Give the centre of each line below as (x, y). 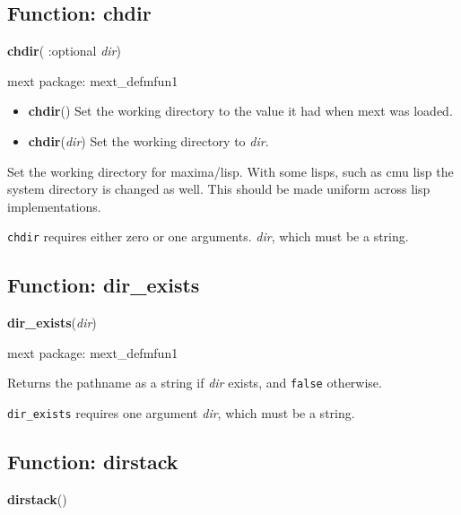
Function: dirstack (93, 462)
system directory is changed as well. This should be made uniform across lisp (219, 189)
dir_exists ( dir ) (52, 323)
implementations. (54, 206)
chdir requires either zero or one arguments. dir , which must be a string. (208, 236)
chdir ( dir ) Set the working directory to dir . (148, 140)
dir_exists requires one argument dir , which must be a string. (181, 413)
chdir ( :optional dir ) (64, 51)
